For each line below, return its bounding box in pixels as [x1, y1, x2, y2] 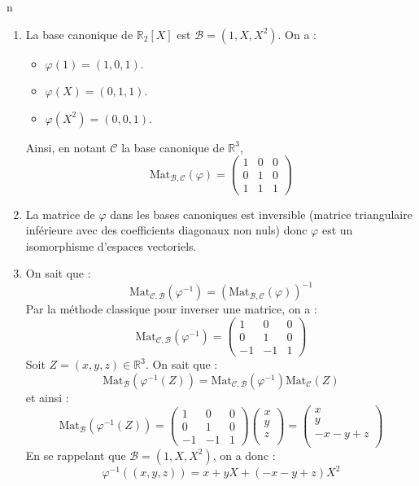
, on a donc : [212, 446, 276, 463]
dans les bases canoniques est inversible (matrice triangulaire [110, 205, 412, 222]
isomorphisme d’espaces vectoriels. [25, 237, 197, 254]
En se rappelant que [25, 446, 126, 463]
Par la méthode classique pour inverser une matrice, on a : [25, 300, 317, 317]
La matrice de [25, 205, 95, 222]
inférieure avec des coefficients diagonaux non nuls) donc [25, 221, 308, 239]
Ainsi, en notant [25, 138, 107, 155]
